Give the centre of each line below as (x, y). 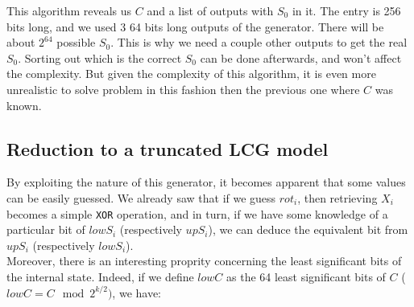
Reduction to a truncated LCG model (168, 148)
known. (24, 105)
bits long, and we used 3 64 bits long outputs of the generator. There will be (195, 26)
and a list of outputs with (210, 10)
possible (76, 42)
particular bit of (46, 229)
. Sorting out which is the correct (100, 57)
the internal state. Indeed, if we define (100, 276)
